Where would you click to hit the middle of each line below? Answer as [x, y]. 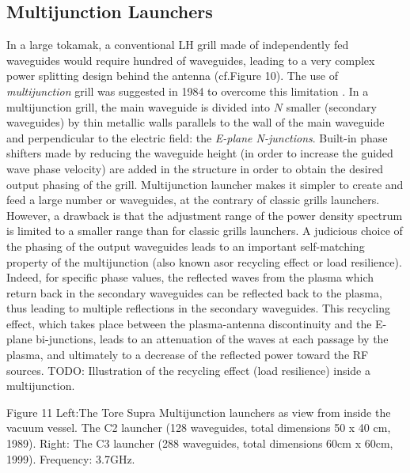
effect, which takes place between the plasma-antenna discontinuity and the [189, 323]
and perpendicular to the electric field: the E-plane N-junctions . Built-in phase [197, 137]
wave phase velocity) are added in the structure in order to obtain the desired [195, 168]
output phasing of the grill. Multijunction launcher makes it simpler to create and [205, 184]
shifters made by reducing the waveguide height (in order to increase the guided [200, 153]
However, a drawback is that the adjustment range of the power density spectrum [205, 215]
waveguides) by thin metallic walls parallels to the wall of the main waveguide [196, 122]
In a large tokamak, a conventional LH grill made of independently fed [178, 45]
